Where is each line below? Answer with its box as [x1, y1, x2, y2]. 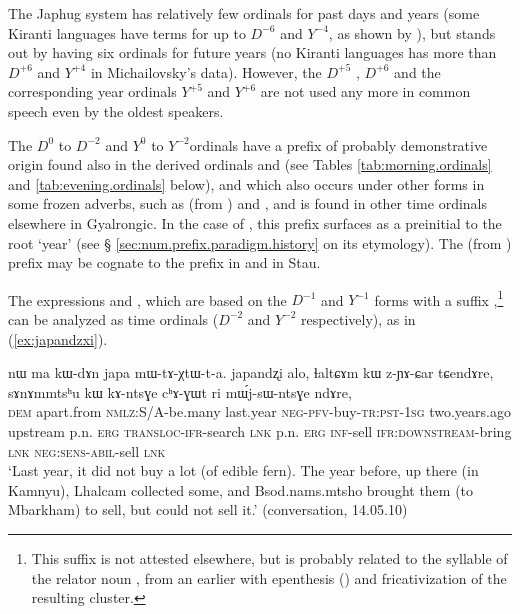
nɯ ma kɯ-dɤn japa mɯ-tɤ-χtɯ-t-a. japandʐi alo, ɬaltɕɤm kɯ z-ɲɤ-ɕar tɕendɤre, [8, 362, 494, 383]
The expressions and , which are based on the [8, 289, 287, 310]
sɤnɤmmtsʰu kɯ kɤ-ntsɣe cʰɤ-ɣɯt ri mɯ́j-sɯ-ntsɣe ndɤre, [8, 381, 352, 402]
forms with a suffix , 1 [374, 286, 504, 310]
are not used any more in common [260, 81, 471, 102]
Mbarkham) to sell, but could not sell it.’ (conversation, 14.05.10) [8, 499, 408, 520]
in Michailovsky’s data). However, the [90, 61, 322, 82]
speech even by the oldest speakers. [8, 100, 224, 121]
